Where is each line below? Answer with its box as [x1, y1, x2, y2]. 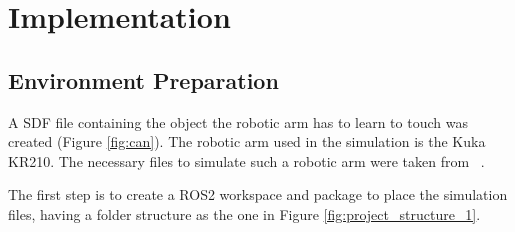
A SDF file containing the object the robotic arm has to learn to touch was [8, 111, 468, 132]
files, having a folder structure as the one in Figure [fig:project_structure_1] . [8, 203, 481, 224]
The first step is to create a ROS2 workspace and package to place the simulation [8, 184, 508, 205]
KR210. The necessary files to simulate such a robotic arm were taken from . [8, 150, 485, 171]
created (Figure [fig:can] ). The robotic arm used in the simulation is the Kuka [8, 131, 486, 152]
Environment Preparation [8, 64, 279, 95]
